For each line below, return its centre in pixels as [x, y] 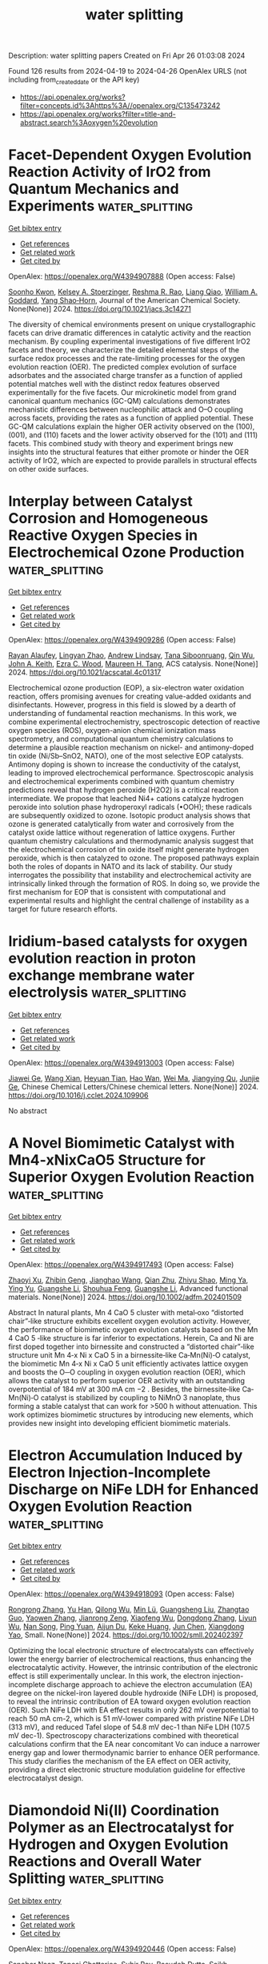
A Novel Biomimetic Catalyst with [122, 1143]
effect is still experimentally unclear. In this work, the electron [109, 1676]
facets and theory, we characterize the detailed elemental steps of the [124, 349]
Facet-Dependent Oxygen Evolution [130, 155]
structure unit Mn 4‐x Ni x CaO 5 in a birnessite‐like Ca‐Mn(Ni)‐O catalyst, [129, 1354]
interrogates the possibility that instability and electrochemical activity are [130, 875]
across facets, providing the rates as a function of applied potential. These [131, 417]
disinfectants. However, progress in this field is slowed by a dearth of [122, 704]
